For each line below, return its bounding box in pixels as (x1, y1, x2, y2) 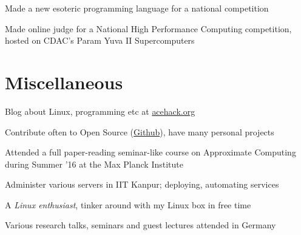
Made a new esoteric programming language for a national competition (5, 2, 269, 14)
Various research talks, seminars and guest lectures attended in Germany (5, 219, 276, 231)
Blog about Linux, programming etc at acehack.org (5, 104, 195, 117)
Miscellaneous (5, 69, 123, 94)
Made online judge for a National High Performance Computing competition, (5, 22, 292, 35)
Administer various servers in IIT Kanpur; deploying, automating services (5, 178, 279, 191)
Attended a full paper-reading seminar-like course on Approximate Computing (5, 146, 296, 158)
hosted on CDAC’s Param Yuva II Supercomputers (5, 34, 195, 47)
